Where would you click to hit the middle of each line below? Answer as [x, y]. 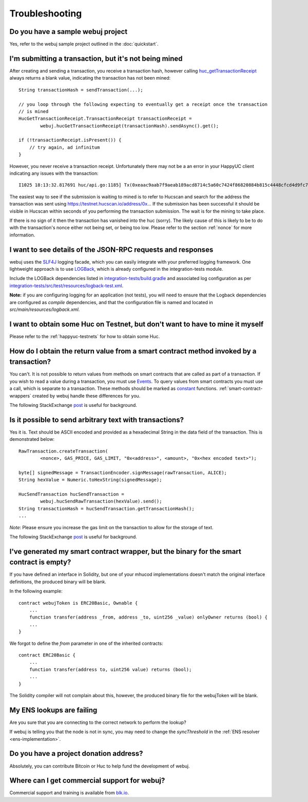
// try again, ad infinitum [64, 147]
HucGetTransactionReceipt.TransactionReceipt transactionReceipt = [105, 119]
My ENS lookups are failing [53, 710]
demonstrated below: [32, 439]
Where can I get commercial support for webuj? [87, 781]
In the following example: [36, 591]
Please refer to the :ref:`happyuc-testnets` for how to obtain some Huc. [85, 336]
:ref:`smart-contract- [241, 388]
